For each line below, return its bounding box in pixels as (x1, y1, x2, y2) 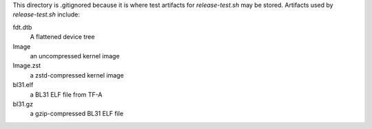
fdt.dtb (12, 23, 32, 31)
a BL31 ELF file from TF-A (30, 90, 103, 99)
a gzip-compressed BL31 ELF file (30, 110, 124, 118)
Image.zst (12, 62, 41, 70)
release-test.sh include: (12, 10, 81, 19)
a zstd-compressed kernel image (30, 71, 124, 79)
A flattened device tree (30, 33, 95, 41)
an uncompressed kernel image (30, 51, 120, 60)
